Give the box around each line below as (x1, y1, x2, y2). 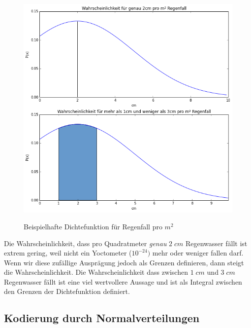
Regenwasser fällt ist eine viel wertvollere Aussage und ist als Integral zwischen (4, 276, 242, 287)
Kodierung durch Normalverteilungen (4, 310, 200, 326)
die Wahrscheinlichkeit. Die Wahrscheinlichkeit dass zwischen (4, 267, 188, 277)
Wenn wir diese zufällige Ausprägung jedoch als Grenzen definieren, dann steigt (4, 257, 244, 267)
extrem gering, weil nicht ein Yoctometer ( (4, 248, 132, 258)
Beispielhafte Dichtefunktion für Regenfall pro (24, 221, 162, 231)
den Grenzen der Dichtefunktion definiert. (4, 286, 130, 296)
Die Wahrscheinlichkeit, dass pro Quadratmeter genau (4, 238, 167, 248)
